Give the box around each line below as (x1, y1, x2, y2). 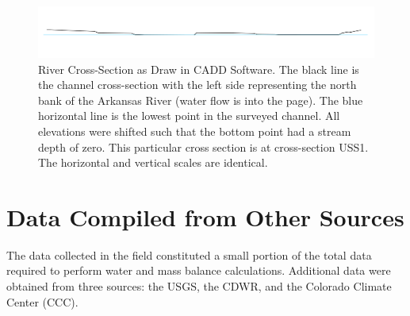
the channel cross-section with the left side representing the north (38, 76, 357, 93)
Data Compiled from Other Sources (6, 200, 404, 233)
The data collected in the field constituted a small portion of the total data (6, 246, 372, 263)
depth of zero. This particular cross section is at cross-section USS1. (38, 138, 369, 155)
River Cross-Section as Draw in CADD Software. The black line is (38, 60, 359, 77)
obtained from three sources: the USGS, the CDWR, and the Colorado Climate (6, 278, 392, 295)
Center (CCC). (6, 293, 79, 310)
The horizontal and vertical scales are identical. (38, 154, 268, 171)
